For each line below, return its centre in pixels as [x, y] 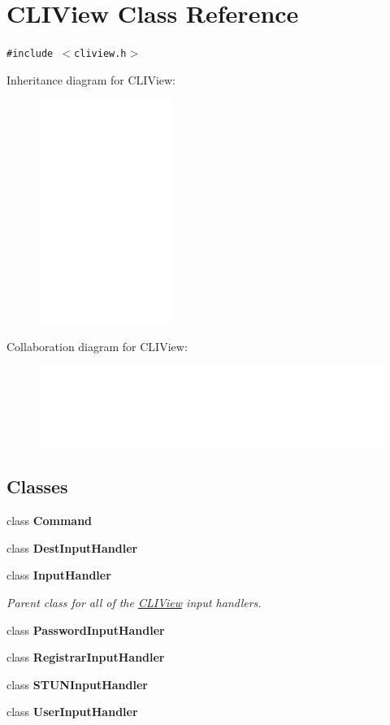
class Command [50, 521]
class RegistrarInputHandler [86, 657]
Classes [37, 486]
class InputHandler [59, 575]
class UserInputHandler [72, 712]
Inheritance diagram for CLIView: [91, 79]
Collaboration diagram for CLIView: [97, 346]
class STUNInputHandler [77, 684]
